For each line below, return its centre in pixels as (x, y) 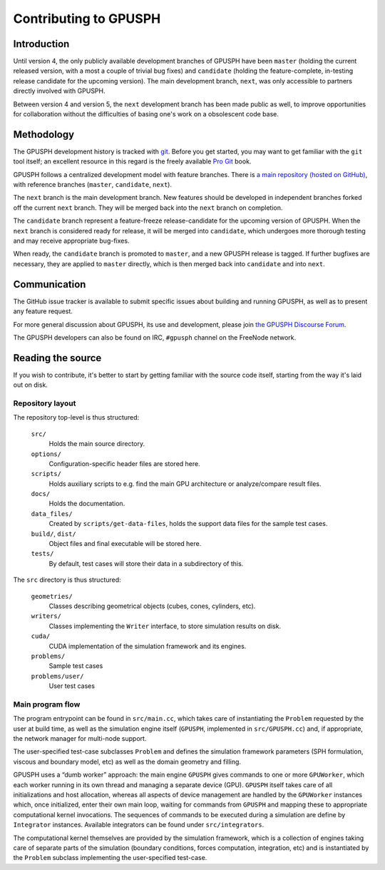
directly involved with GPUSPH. (59, 91)
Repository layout (45, 403)
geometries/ (52, 596)
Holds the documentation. (87, 504)
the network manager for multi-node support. (80, 739)
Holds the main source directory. (97, 444)
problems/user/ (58, 676)
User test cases (72, 686)
